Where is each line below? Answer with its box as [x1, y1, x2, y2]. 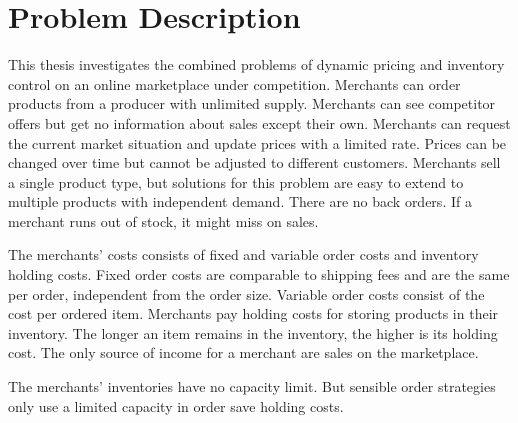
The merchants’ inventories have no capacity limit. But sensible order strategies [8, 376, 496, 397]
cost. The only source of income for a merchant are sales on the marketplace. [8, 342, 479, 363]
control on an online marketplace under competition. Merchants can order [8, 73, 461, 94]
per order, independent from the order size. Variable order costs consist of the [8, 283, 485, 304]
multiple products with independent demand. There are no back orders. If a [8, 191, 472, 212]
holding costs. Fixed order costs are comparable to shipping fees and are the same [8, 264, 510, 285]
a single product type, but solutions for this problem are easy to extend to [8, 171, 464, 192]
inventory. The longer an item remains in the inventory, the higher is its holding [8, 322, 498, 343]
